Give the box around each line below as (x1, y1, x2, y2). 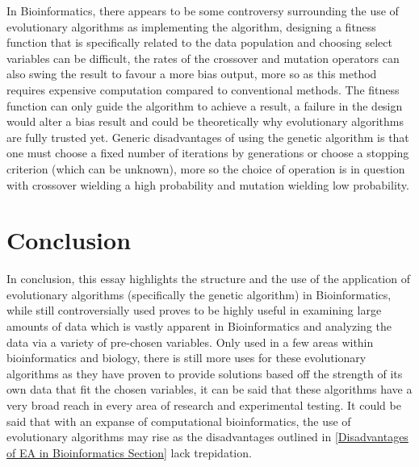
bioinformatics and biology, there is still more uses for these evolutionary (6, 349, 367, 366)
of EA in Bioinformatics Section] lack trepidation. (6, 444, 252, 461)
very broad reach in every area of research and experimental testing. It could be (6, 397, 401, 413)
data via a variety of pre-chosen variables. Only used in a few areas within (6, 333, 374, 350)
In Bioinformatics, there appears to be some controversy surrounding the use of (6, 2, 399, 19)
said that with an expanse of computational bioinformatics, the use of (6, 412, 351, 429)
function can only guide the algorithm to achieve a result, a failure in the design (6, 97, 403, 114)
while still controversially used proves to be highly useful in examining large (6, 302, 382, 319)
